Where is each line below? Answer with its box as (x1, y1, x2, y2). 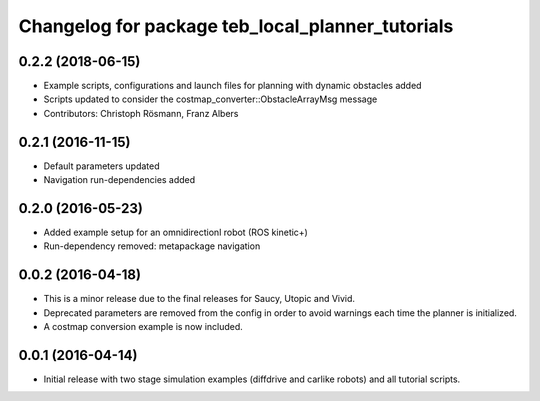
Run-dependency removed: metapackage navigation (43, 240, 261, 252)
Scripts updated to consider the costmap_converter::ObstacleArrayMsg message (43, 93, 378, 105)
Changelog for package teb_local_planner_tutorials (18, 15, 454, 37)
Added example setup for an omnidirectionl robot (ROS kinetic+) (43, 226, 309, 239)
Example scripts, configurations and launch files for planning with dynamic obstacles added (43, 80, 422, 92)
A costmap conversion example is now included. (43, 321, 244, 333)
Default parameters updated (43, 160, 160, 172)
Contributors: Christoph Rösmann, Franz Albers (43, 107, 239, 119)
